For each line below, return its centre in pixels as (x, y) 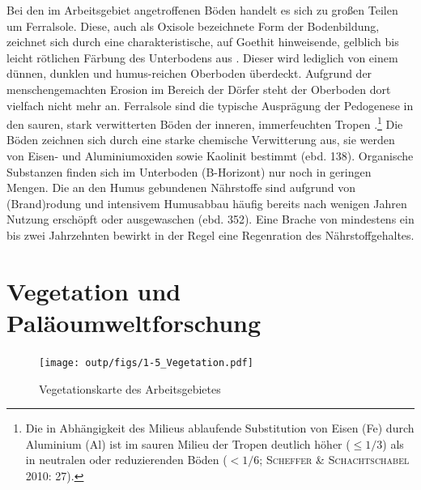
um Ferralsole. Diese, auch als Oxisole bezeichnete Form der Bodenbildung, (193, 26)
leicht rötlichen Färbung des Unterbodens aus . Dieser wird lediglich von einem (202, 57)
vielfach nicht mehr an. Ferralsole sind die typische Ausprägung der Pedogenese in (210, 105)
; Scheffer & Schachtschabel (334, 460)
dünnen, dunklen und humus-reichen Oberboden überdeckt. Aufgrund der (189, 73)
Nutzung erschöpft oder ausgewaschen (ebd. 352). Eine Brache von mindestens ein (210, 219)
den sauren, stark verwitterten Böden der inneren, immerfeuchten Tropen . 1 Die (205, 123)
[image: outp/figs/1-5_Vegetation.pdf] (146, 362)
